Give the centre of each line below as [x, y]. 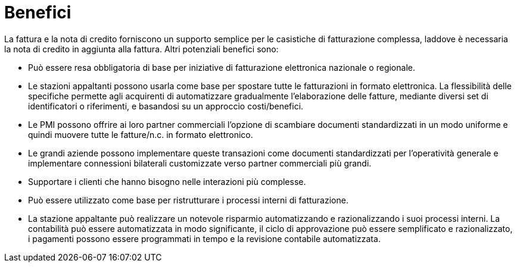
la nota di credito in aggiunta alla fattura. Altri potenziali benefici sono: [141, 49]
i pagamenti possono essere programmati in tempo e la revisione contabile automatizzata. [204, 238]
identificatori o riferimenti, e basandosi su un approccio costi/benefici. [166, 106]
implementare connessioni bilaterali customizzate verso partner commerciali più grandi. [200, 163]
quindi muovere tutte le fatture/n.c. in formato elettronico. [141, 134]
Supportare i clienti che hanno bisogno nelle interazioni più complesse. [167, 181]
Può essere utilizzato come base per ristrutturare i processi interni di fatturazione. [188, 200]
